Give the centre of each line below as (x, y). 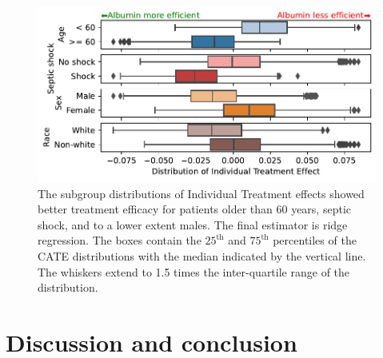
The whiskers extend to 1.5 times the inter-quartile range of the (194, 271)
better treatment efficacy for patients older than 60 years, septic (194, 209)
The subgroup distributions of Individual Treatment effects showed (201, 193)
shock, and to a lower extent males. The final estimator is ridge (193, 224)
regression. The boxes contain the (120, 240)
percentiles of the (315, 240)
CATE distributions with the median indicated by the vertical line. (202, 255)
